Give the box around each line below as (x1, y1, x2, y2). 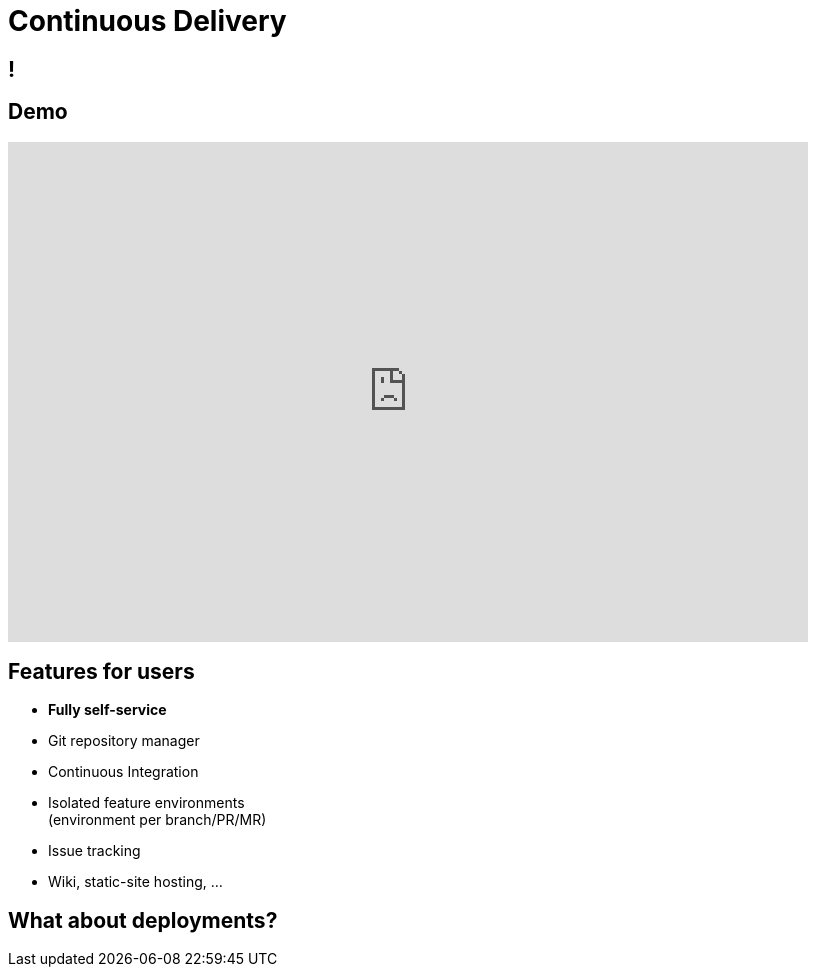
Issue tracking (48, 842, 141, 860)
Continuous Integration (48, 763, 199, 781)
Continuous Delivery (8, 4, 287, 38)
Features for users (8, 659, 195, 685)
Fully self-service (48, 701, 167, 719)
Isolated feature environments (48, 794, 245, 812)
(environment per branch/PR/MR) (48, 811, 267, 829)
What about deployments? (8, 907, 278, 933)
